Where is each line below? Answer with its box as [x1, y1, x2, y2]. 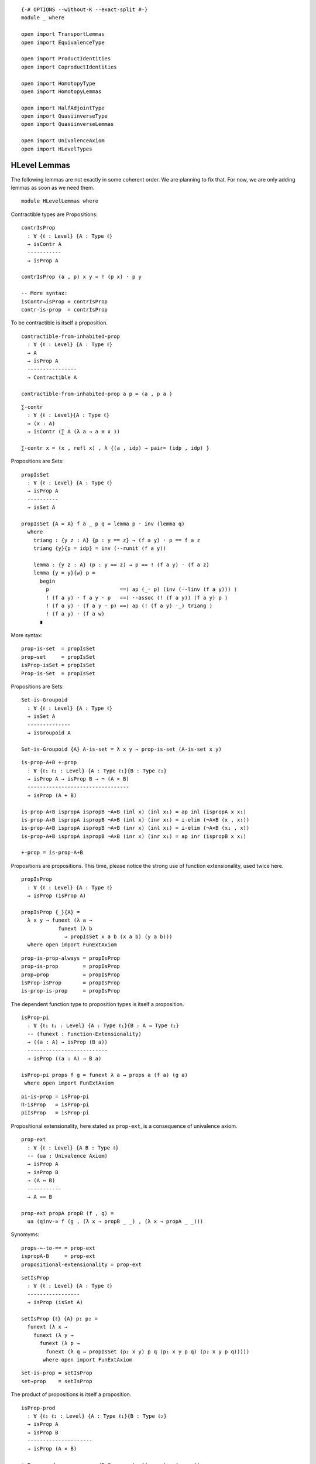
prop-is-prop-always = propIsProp [21, 955, 120, 962]
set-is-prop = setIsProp [21, 1370, 92, 1376]
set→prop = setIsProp [21, 1378, 92, 1384]
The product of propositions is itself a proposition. [11, 1391, 132, 1398]
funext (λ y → [33, 1332, 74, 1338]
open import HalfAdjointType [21, 104, 105, 111]
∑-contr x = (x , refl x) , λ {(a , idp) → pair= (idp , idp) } [21, 444, 210, 451]
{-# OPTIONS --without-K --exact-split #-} [21, 6, 148, 13]
